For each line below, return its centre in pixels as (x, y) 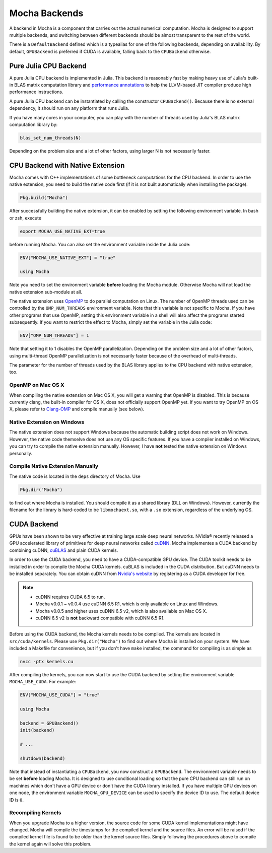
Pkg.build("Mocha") (44, 198)
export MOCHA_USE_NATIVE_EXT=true (62, 231)
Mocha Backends (46, 13)
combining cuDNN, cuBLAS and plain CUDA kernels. (64, 550)
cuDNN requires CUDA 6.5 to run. (70, 597)
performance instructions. (36, 92)
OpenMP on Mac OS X (37, 385)
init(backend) (37, 730)
